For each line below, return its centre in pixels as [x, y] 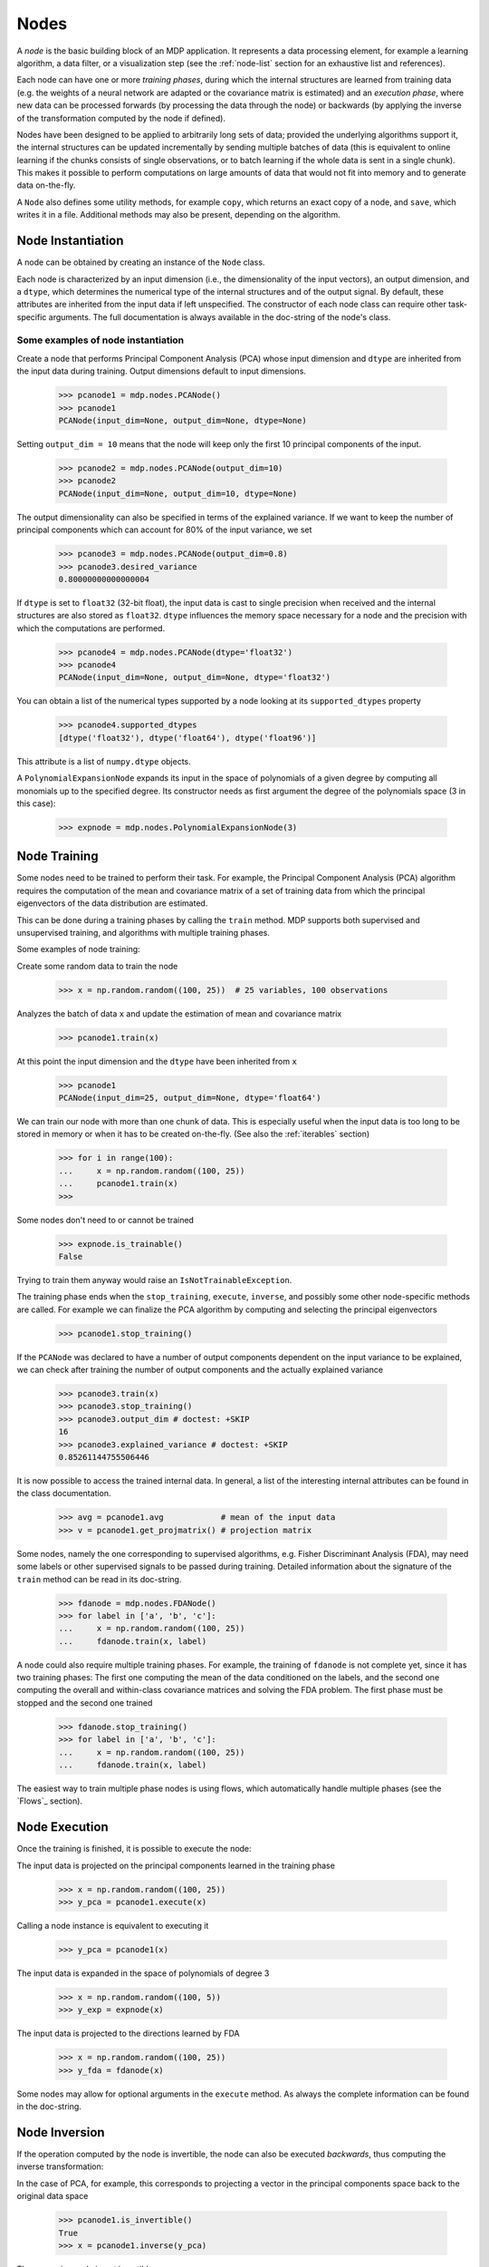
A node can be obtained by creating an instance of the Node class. [141, 262]
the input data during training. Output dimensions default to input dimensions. [162, 371]
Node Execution [62, 1827]
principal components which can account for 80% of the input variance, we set [164, 530]
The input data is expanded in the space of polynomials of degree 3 [143, 1973]
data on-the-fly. [46, 185]
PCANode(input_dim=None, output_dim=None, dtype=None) [182, 420]
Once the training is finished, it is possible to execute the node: [134, 1849]
